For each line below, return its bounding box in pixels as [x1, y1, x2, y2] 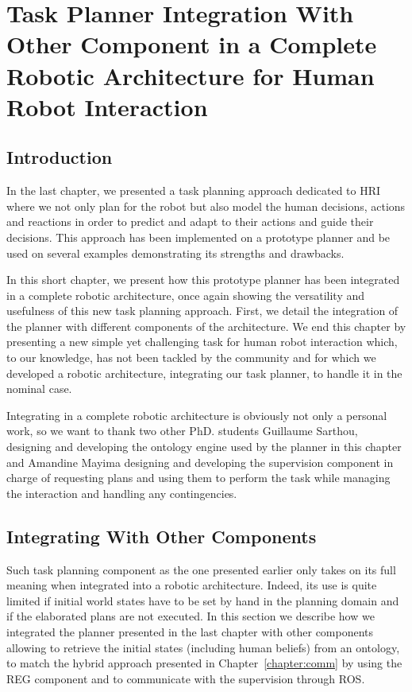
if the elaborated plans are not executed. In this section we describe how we [6, 608, 375, 624]
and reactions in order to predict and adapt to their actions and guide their [6, 213, 374, 230]
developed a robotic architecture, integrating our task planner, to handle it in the [6, 364, 402, 381]
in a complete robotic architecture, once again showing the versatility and [6, 286, 365, 303]
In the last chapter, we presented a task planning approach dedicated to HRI [6, 182, 381, 199]
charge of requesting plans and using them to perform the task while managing [6, 469, 391, 486]
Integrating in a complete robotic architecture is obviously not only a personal [6, 406, 387, 423]
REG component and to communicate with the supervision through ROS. [6, 670, 365, 686]
